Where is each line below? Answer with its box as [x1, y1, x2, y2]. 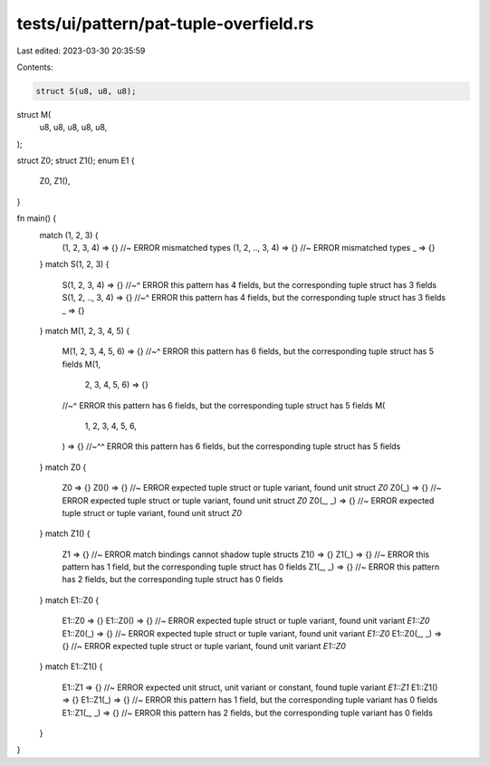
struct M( [16, 109, 52, 120]
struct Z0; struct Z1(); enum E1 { [16, 155, 135, 167]
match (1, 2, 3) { [39, 229, 99, 240]
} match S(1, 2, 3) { [39, 259, 110, 270]
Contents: [16, 62, 53, 72]
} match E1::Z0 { [39, 594, 100, 606]
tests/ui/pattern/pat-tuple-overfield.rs [16, 14, 314, 34]
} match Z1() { [39, 528, 91, 539]
